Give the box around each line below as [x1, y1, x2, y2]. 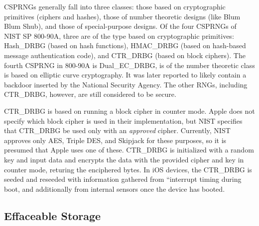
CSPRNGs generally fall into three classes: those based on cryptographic [4, 1, 226, 11]
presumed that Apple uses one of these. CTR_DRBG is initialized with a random [4, 145, 254, 155]
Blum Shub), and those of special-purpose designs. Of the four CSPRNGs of [4, 21, 237, 31]
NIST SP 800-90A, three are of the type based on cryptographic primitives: [4, 30, 234, 41]
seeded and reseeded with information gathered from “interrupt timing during [4, 174, 242, 184]
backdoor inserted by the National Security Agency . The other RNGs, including [4, 79, 248, 89]
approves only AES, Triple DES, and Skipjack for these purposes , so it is [4, 135, 227, 145]
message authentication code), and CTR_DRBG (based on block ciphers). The [4, 50, 246, 60]
